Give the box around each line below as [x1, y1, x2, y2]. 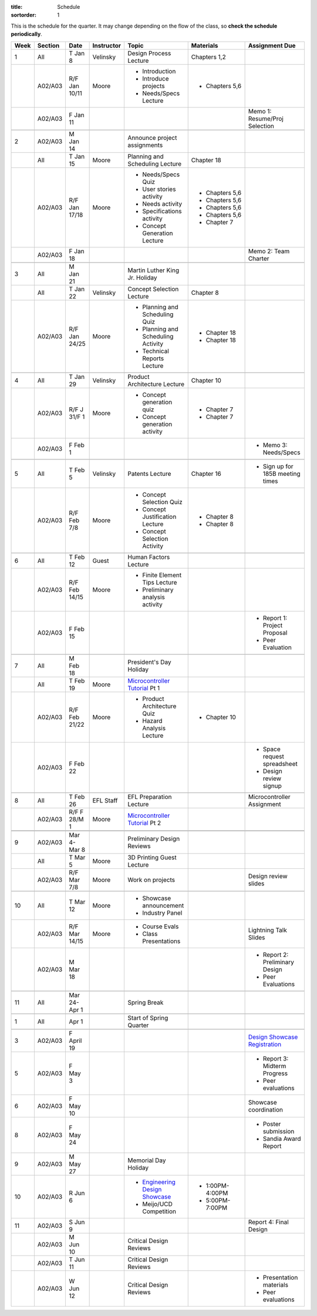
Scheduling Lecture [127, 159, 182, 167]
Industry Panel [141, 908, 183, 916]
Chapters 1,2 [191, 53, 226, 61]
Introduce [141, 74, 170, 82]
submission [262, 1127, 295, 1135]
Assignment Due [248, 41, 296, 49]
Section [37, 41, 60, 49]
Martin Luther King [127, 266, 179, 274]
